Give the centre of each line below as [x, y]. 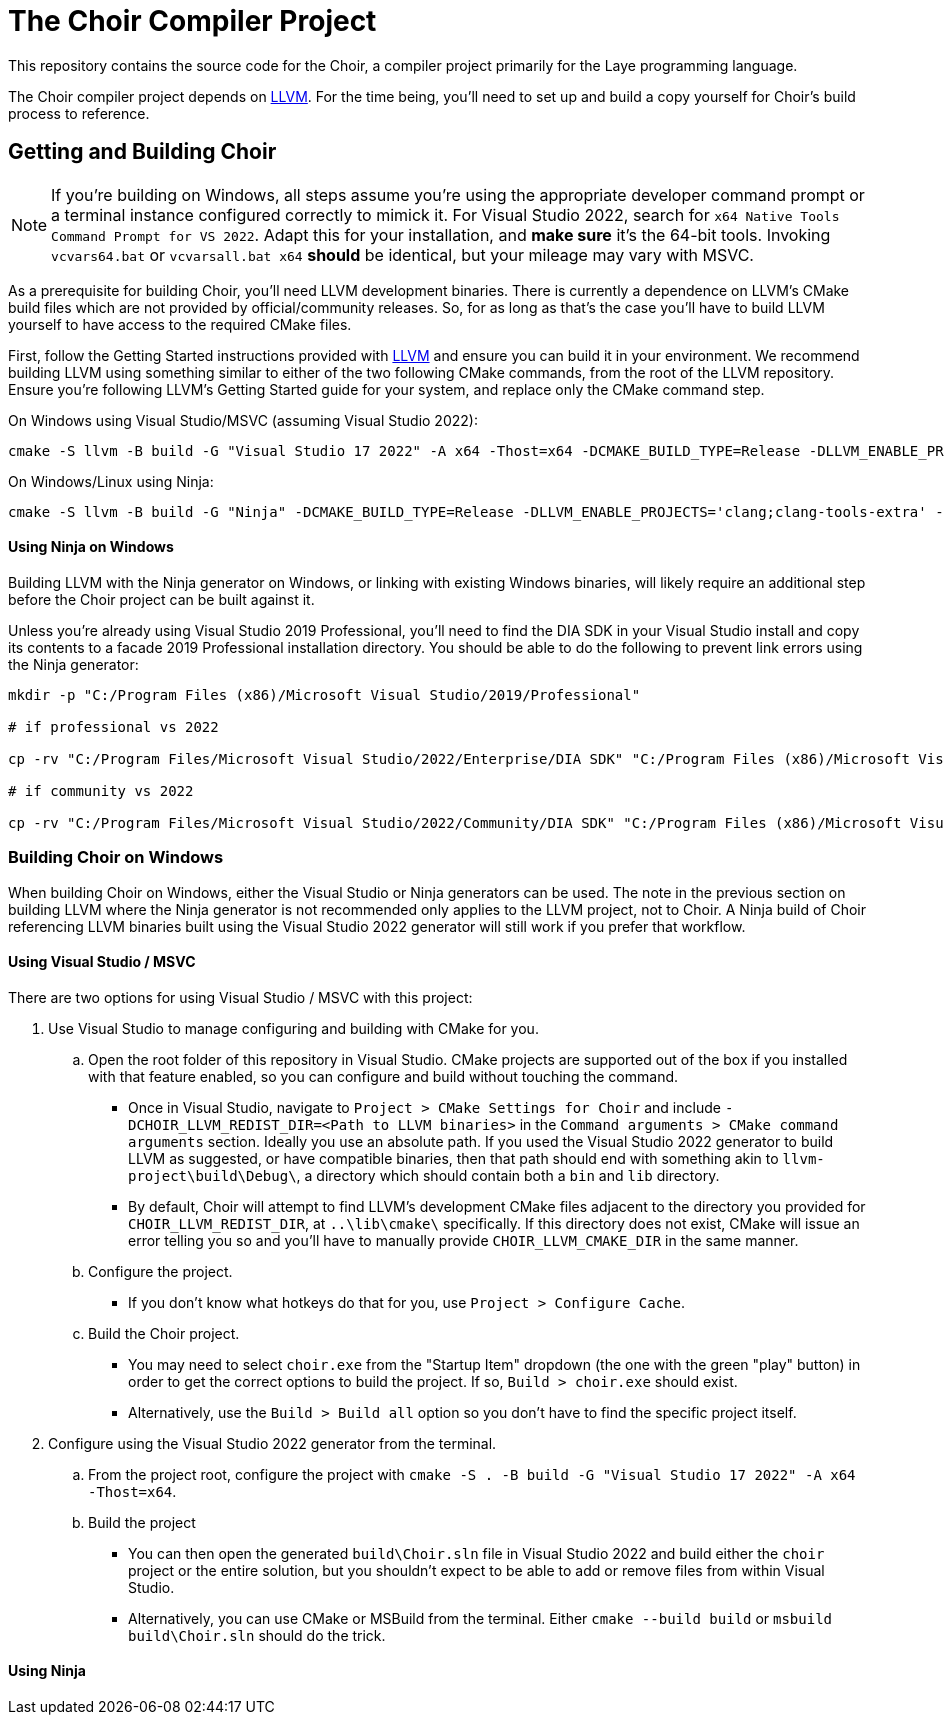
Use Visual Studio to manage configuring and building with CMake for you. [293, 1028]
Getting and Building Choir [142, 152]
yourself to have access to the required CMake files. [180, 324]
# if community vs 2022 [101, 790]
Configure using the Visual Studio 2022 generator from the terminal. [272, 1443]
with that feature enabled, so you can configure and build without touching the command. [383, 1076]
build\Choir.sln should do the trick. [257, 1635]
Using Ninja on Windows [91, 547]
